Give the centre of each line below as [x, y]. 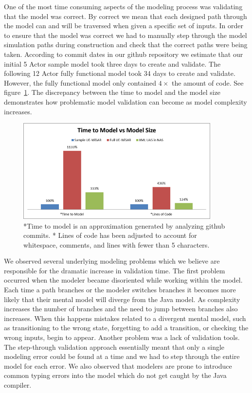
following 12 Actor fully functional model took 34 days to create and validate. [120, 73]
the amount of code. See [208, 82]
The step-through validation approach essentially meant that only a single [114, 347]
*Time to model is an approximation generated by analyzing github [124, 225]
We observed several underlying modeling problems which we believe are [112, 261]
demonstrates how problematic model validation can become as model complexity [126, 101]
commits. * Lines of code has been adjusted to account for [110, 235]
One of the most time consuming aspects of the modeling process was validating [123, 6]
